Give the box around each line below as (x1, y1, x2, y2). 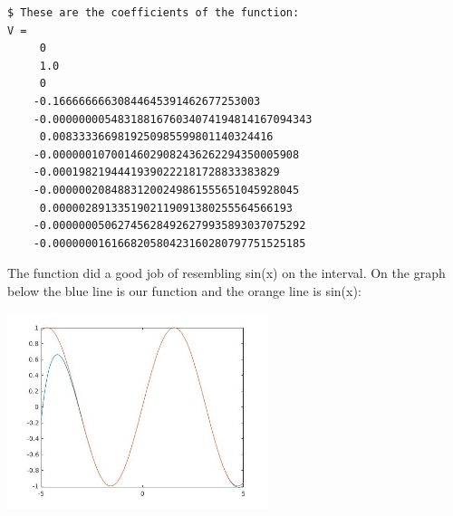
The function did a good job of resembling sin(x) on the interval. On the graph (7, 263, 446, 282)
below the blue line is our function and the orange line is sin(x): (7, 281, 361, 300)
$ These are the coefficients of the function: (7, 6, 300, 19)
